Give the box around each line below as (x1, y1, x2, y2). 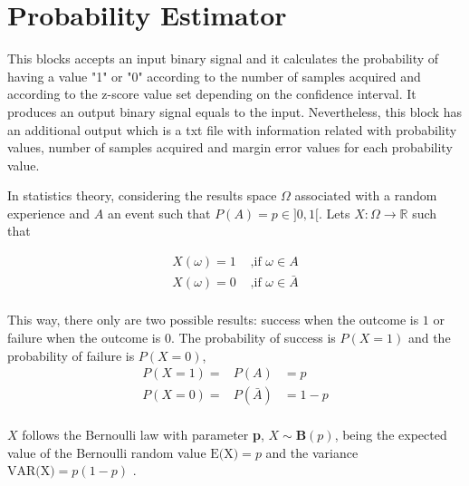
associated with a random (294, 186, 437, 205)
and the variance (265, 442, 359, 462)
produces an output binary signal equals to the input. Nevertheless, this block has (7, 102, 462, 121)
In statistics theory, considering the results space (7, 186, 277, 205)
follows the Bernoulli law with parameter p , (22, 425, 264, 444)
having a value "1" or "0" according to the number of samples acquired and (7, 66, 421, 85)
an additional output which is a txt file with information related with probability (7, 120, 457, 139)
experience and (7, 203, 91, 222)
